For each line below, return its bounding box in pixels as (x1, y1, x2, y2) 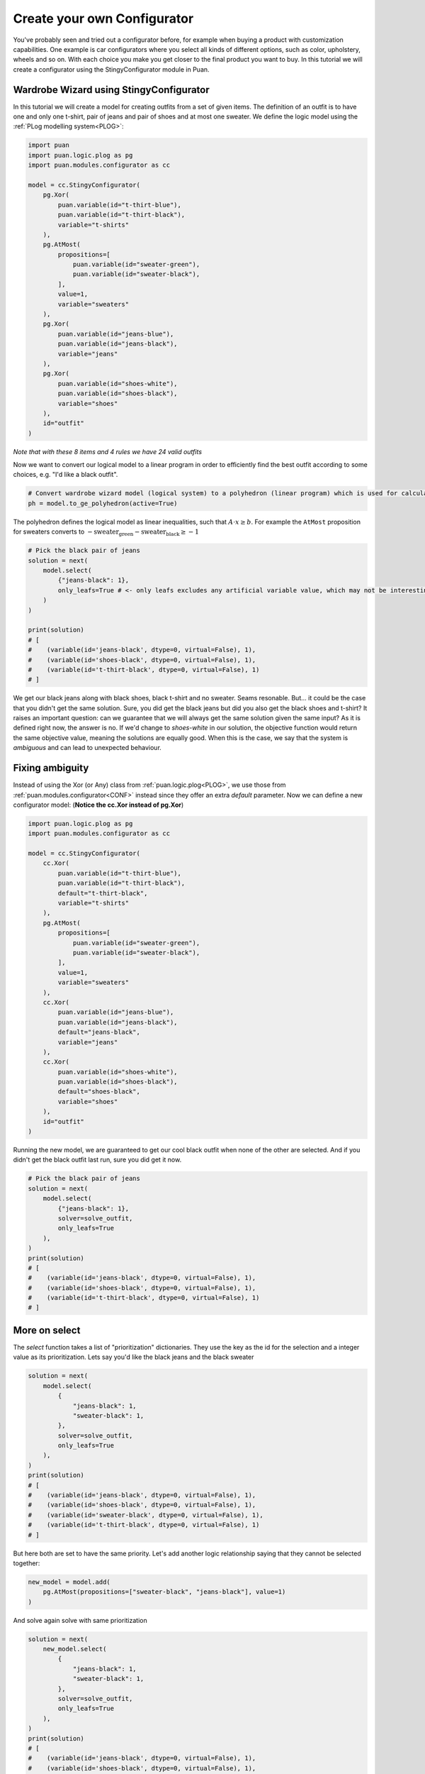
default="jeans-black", (57, 1028, 141, 1036)
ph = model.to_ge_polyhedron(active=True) (28, 499, 178, 507)
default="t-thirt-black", (57, 889, 148, 897)
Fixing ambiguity (13, 762, 89, 774)
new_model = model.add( (28, 1577, 111, 1586)
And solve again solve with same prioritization (13, 1616, 148, 1624)
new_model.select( (42, 1645, 107, 1653)
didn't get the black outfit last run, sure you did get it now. (13, 1155, 182, 1164)
